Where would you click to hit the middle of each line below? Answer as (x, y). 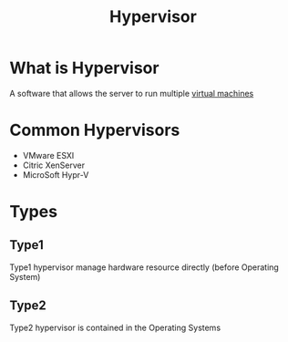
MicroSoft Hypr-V (56, 174)
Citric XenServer (53, 165)
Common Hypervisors (95, 130)
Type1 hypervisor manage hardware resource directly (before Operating (144, 267)
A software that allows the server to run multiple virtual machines (132, 93)
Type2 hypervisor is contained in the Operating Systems (115, 327)
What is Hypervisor (84, 68)
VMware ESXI (48, 155)
